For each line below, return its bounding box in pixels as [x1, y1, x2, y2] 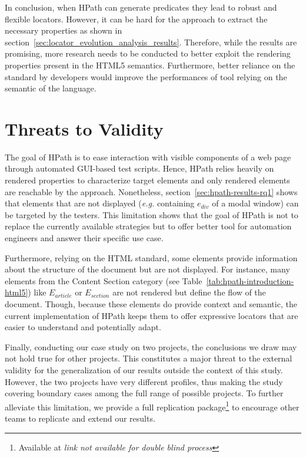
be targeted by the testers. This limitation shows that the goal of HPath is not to [5, 208, 298, 221]
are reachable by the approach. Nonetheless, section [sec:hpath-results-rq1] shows [5, 185, 298, 198]
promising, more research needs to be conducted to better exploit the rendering [5, 47, 291, 60]
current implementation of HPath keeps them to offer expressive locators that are [5, 309, 298, 321]
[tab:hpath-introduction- [206, 274, 294, 287]
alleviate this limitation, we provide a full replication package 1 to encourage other [5, 399, 300, 413]
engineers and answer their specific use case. [5, 232, 164, 244]
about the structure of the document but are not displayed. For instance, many [5, 263, 290, 275]
